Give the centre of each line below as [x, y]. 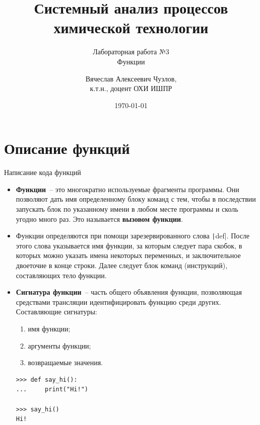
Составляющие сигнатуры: [56, 312]
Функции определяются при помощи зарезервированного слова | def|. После [133, 236]
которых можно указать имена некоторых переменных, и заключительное [128, 255]
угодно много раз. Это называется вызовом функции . [100, 219]
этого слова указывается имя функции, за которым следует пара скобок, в [129, 245]
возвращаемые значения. [66, 362]
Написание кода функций [43, 172]
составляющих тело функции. [61, 275]
